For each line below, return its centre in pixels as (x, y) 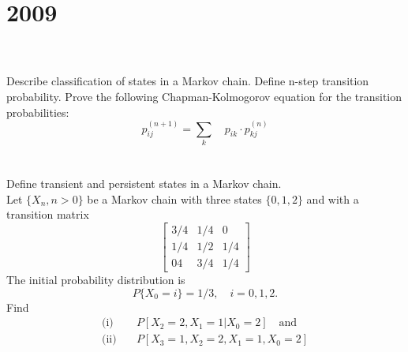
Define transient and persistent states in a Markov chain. (144, 183)
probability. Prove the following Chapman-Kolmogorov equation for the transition (204, 96)
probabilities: (38, 112)
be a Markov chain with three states (174, 198)
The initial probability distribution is (96, 279)
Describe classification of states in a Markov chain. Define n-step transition (188, 81)
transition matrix (48, 214)
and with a (333, 198)
